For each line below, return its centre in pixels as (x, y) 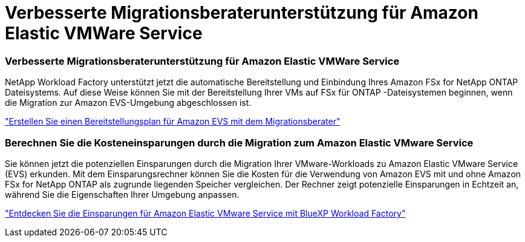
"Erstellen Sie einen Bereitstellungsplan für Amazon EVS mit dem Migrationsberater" (173, 122)
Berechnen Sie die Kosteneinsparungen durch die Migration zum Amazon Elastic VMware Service (239, 142)
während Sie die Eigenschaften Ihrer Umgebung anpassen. (122, 194)
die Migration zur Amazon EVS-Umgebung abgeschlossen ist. (128, 103)
